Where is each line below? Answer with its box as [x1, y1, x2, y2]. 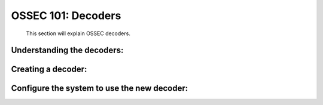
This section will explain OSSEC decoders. [26, 30, 131, 37]
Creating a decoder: [11, 64, 87, 75]
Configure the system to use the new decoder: [11, 84, 188, 94]
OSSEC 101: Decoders [11, 9, 121, 22]
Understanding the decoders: [11, 45, 124, 55]
